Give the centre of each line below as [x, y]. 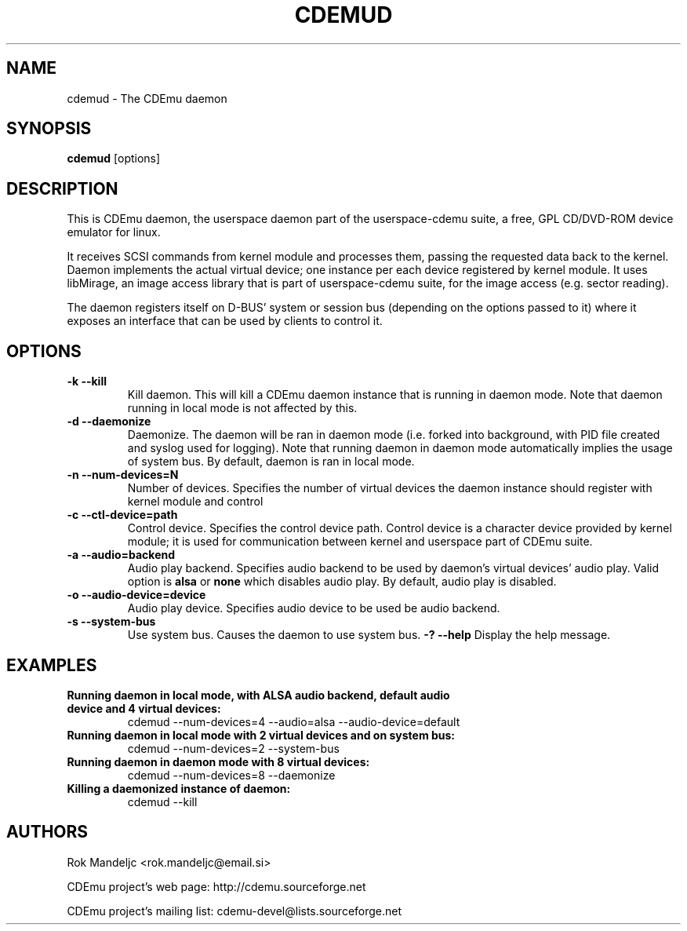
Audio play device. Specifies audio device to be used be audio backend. [314, 608]
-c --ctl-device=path [122, 515]
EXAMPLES [52, 665]
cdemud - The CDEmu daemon [147, 98]
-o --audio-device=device [136, 595]
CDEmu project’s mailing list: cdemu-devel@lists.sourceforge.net [234, 911]
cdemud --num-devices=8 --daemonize [231, 775]
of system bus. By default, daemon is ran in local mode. [271, 462]
